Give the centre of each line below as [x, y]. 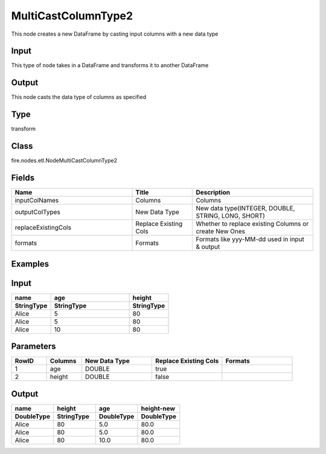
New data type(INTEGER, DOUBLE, [245, 209]
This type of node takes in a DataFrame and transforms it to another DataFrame [110, 65]
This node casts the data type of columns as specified [79, 97]
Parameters [34, 347]
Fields [23, 177]
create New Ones [221, 232]
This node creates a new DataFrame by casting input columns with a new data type [115, 34]
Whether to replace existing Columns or [252, 224]
